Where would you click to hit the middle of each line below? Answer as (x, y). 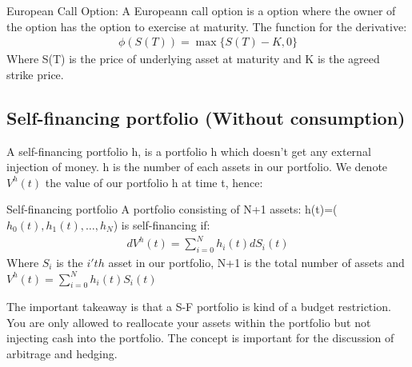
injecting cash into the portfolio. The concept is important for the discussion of (200, 338)
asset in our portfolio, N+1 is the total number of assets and (256, 262)
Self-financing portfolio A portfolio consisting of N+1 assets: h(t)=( (172, 209)
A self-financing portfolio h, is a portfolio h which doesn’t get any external (189, 151)
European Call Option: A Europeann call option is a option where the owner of (201, 10)
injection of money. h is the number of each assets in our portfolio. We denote (197, 167)
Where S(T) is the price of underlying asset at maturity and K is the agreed (193, 59)
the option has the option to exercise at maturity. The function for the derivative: (207, 26)
